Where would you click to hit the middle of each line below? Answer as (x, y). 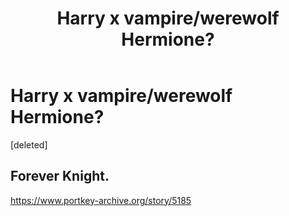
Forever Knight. (60, 176)
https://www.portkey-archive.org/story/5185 (101, 200)
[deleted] (29, 144)
